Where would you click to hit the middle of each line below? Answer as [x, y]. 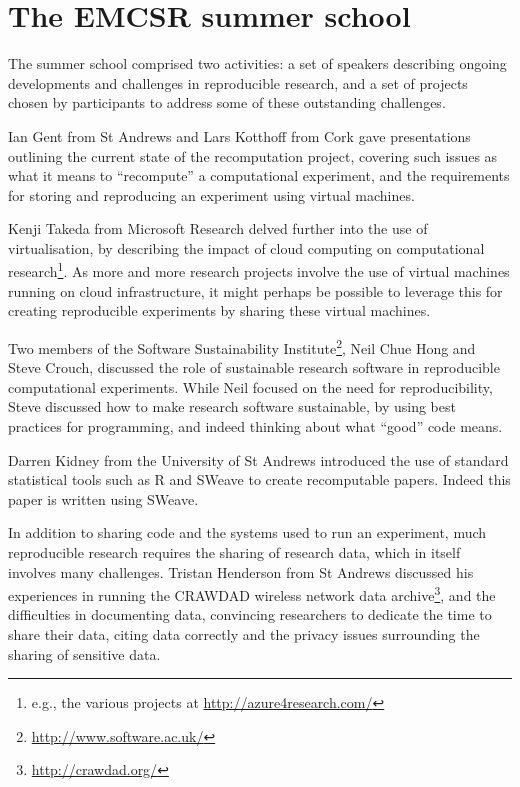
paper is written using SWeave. [103, 498]
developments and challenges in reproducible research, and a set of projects [238, 82]
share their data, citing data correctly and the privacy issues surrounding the [244, 633]
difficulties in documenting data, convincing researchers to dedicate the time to [250, 614]
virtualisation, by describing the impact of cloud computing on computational [246, 247]
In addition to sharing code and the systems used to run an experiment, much [247, 532]
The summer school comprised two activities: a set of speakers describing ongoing [257, 63]
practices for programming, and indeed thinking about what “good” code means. [255, 425]
